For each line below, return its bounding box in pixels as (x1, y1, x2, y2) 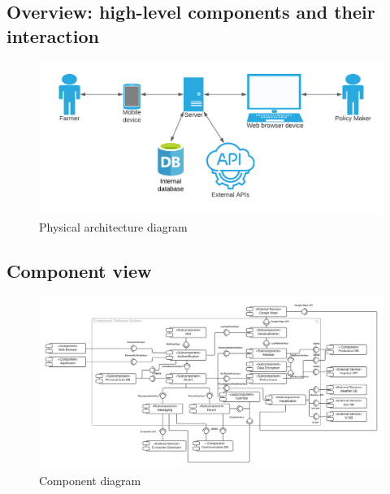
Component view (6, 258, 152, 283)
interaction (6, 23, 99, 48)
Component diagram (39, 471, 141, 488)
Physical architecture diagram (39, 218, 188, 235)
